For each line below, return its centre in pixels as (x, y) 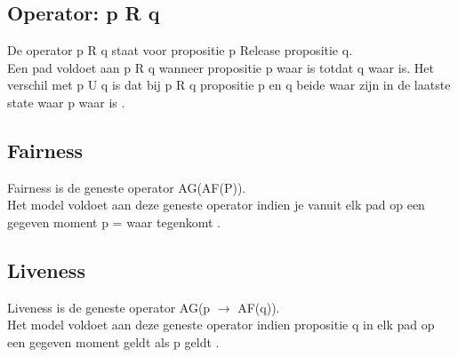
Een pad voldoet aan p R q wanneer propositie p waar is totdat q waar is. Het (221, 67)
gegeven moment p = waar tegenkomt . (114, 222)
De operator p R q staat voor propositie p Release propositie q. (180, 50)
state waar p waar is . (66, 102)
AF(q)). (259, 307)
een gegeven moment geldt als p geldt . (113, 341)
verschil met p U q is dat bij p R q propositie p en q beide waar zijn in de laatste (229, 85)
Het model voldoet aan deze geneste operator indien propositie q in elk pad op (221, 325)
